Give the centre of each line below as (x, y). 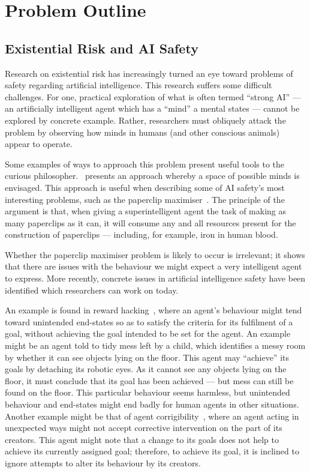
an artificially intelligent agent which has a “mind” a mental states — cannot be (152, 108)
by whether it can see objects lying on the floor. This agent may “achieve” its (147, 357)
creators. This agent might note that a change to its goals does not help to (142, 439)
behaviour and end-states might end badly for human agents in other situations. (152, 404)
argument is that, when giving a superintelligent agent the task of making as (145, 211)
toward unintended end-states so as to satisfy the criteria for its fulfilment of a (149, 321)
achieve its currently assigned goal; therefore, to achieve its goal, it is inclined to (152, 451)
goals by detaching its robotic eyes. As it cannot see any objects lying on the (146, 369)
